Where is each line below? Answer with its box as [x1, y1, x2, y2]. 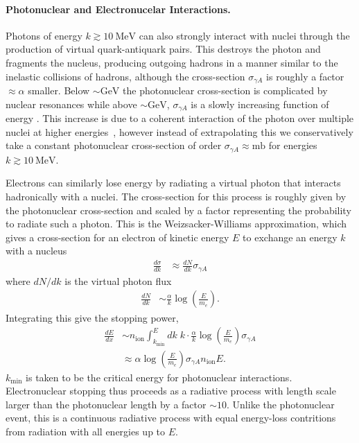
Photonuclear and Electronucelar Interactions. [6, 1, 231, 16]
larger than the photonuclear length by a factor [6, 397, 207, 411]
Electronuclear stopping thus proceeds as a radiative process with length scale [6, 383, 336, 398]
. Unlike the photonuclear [227, 397, 335, 411]
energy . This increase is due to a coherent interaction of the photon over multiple [6, 111, 354, 125]
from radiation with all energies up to [6, 424, 166, 438]
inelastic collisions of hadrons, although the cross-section [6, 69, 245, 83]
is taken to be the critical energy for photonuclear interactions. [26, 370, 292, 384]
